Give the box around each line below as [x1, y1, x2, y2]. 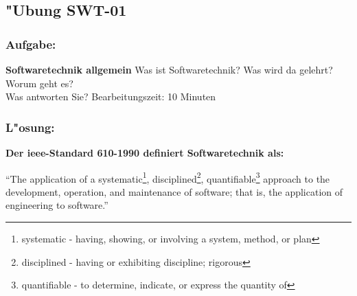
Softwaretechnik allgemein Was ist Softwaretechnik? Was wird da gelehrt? [5, 62, 333, 76]
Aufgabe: [5, 35, 56, 52]
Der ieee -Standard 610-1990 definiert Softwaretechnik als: [5, 146, 284, 159]
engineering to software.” [5, 198, 108, 212]
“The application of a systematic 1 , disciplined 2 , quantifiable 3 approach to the [5, 169, 330, 185]
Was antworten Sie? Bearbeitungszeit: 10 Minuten [5, 89, 216, 104]
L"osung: [5, 118, 55, 135]
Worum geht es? [5, 76, 73, 90]
